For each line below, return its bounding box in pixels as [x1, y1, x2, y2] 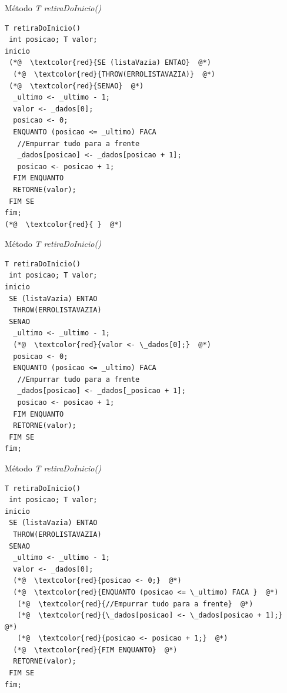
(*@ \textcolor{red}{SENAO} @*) [9, 81, 144, 90]
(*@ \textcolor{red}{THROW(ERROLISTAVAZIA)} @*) [13, 70, 215, 78]
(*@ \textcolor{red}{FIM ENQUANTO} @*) [13, 645, 178, 654]
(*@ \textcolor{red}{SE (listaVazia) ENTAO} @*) [9, 58, 211, 67]
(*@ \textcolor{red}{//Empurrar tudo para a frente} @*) [17, 599, 253, 608]
